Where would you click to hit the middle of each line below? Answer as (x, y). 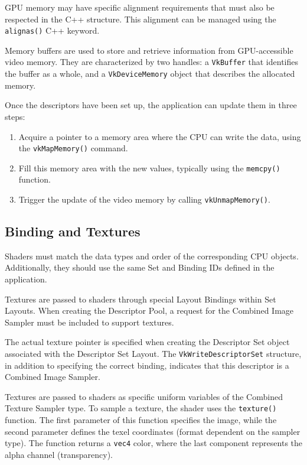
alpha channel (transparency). (59, 454)
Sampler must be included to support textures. (89, 322)
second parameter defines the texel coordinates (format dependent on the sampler (153, 431)
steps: (15, 116)
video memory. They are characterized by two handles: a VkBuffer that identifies (152, 62)
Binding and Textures (73, 231)
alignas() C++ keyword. (52, 30)
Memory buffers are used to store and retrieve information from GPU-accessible (149, 50)
